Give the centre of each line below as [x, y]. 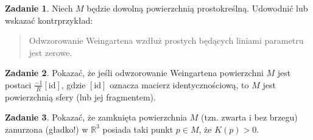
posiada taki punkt [138, 129]
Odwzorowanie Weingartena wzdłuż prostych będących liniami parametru [166, 40]
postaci [18, 84]
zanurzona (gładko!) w [47, 129]
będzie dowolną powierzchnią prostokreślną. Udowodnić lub [197, 8]
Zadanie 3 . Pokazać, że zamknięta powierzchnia [96, 117]
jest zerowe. [51, 52]
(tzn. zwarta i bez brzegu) [249, 117]
